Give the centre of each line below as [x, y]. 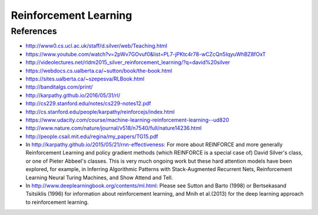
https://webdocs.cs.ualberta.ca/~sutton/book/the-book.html [99, 70]
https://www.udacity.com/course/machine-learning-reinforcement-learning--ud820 [127, 120]
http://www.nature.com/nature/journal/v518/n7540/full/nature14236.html [114, 128]
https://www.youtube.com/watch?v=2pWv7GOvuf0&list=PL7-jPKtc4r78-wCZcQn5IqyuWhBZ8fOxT [146, 54]
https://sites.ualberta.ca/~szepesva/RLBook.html [85, 79]
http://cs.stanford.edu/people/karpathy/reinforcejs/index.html [100, 112]
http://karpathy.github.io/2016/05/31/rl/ [73, 95]
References [34, 31]
